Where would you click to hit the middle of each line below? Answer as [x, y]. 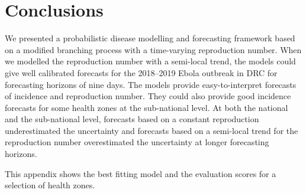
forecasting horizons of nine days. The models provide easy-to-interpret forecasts [151, 84]
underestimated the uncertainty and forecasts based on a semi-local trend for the [152, 130]
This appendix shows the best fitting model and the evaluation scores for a [141, 173]
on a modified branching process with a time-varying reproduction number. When [153, 49]
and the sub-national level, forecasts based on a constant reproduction [132, 119]
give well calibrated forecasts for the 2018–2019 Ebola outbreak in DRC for [141, 72]
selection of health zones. [50, 185]
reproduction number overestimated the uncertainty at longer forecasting [137, 142]
